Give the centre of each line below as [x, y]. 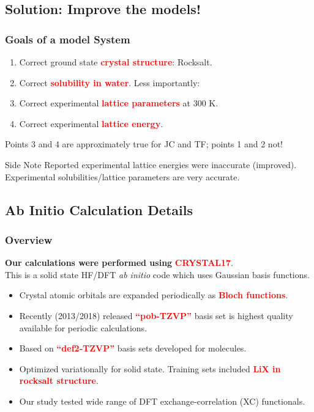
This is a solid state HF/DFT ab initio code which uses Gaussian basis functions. [157, 274]
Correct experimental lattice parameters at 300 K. [119, 103]
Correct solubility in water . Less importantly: [110, 82]
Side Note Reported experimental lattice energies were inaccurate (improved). [151, 164]
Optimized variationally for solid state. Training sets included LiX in [150, 368]
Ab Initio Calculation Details [99, 209]
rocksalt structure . [59, 381]
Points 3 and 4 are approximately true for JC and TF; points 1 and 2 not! [144, 144]
